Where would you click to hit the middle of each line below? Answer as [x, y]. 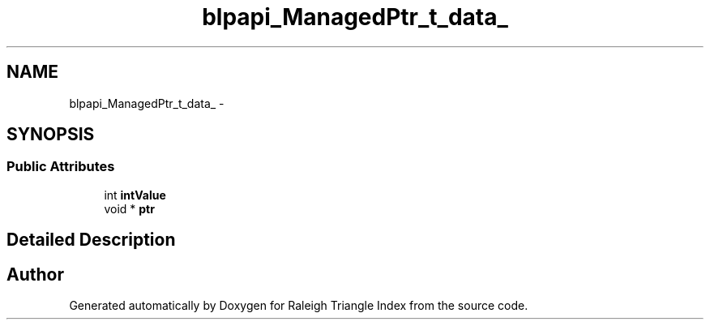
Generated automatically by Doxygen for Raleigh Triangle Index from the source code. [299, 306]
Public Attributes [61, 167]
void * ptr [129, 208]
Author [35, 274]
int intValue [135, 195]
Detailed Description [91, 240]
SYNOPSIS [51, 135]
